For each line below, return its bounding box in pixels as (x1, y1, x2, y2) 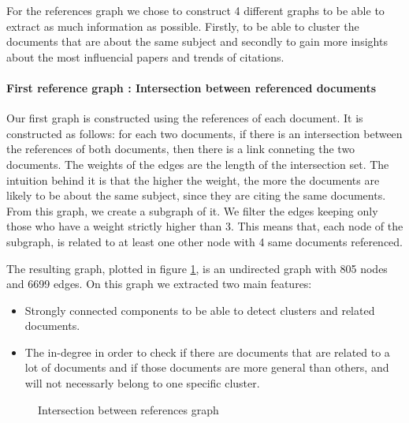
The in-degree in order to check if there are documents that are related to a (24, 343, 390, 360)
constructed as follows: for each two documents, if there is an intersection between (6, 125, 403, 141)
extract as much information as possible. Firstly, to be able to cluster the (6, 17, 359, 34)
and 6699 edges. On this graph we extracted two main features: (6, 275, 312, 292)
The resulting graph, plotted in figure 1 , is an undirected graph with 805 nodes (6, 260, 388, 276)
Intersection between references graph (38, 401, 219, 417)
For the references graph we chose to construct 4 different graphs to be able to (6, 2, 385, 18)
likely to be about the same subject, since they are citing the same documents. (6, 187, 386, 204)
